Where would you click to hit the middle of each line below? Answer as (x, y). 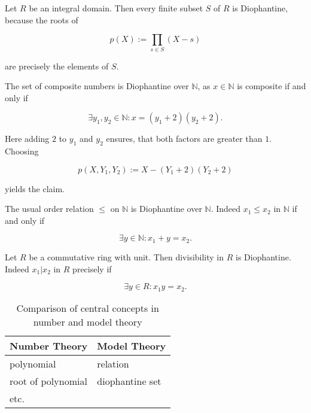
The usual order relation (49, 209)
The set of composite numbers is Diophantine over (97, 86)
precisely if (92, 268)
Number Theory (49, 345)
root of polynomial (48, 381)
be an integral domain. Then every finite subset (116, 8)
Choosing (22, 151)
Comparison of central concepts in (88, 308)
